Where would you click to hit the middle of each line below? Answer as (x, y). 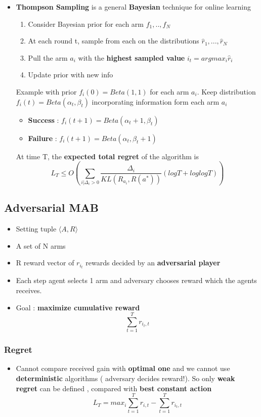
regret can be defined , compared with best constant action (114, 388)
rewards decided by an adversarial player (153, 263)
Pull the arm (48, 57)
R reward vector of (45, 263)
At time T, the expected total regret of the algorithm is (107, 156)
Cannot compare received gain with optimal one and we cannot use (123, 368)
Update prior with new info (71, 75)
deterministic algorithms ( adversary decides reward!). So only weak (125, 378)
